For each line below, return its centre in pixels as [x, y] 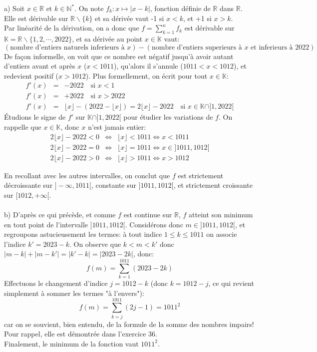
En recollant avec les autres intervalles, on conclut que [87, 175]
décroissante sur [28, 185]
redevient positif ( [31, 75]
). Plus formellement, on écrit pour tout [147, 75]
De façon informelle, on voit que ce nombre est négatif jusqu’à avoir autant [119, 56]
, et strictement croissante [213, 185]
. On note [89, 8]
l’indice [15, 244]
